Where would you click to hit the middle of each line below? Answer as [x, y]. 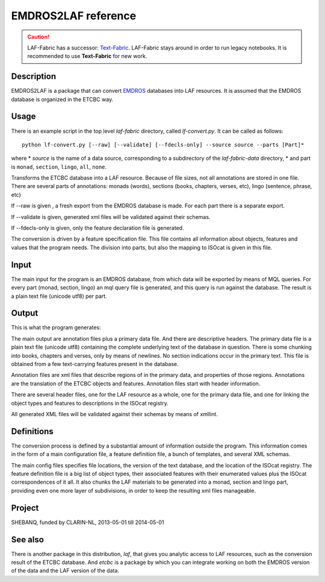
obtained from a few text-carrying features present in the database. [95, 364]
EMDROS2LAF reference [74, 16]
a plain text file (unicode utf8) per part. [59, 296]
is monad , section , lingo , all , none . [59, 166]
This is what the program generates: [56, 327]
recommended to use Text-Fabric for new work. [87, 56]
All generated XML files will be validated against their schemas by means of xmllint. [114, 414]
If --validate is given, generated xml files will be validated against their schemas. [111, 217]
